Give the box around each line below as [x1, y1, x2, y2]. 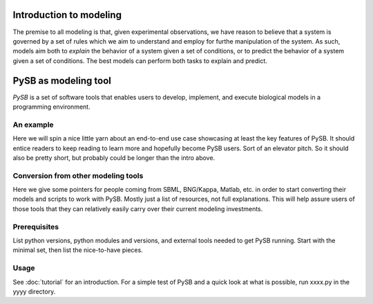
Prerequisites [12, 222, 59, 231]
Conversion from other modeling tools [12, 170, 144, 180]
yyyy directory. [12, 287, 56, 296]
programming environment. [12, 102, 90, 111]
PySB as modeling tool [12, 75, 112, 87]
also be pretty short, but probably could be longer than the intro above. [12, 153, 216, 162]
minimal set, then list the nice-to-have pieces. [12, 246, 143, 254]
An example [12, 120, 55, 129]
